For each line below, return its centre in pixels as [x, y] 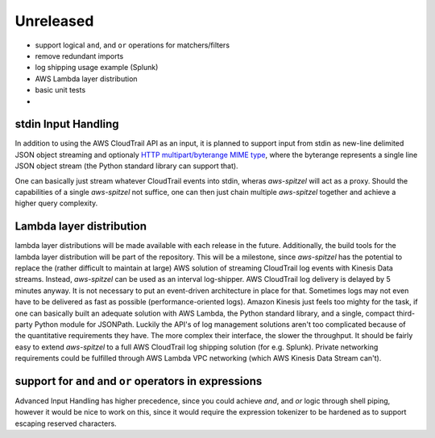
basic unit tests [60, 90]
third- [405, 313]
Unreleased [54, 21]
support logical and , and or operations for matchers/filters [132, 45]
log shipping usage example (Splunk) [97, 68]
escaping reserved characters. [66, 424]
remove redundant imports [79, 56]
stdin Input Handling [67, 124]
